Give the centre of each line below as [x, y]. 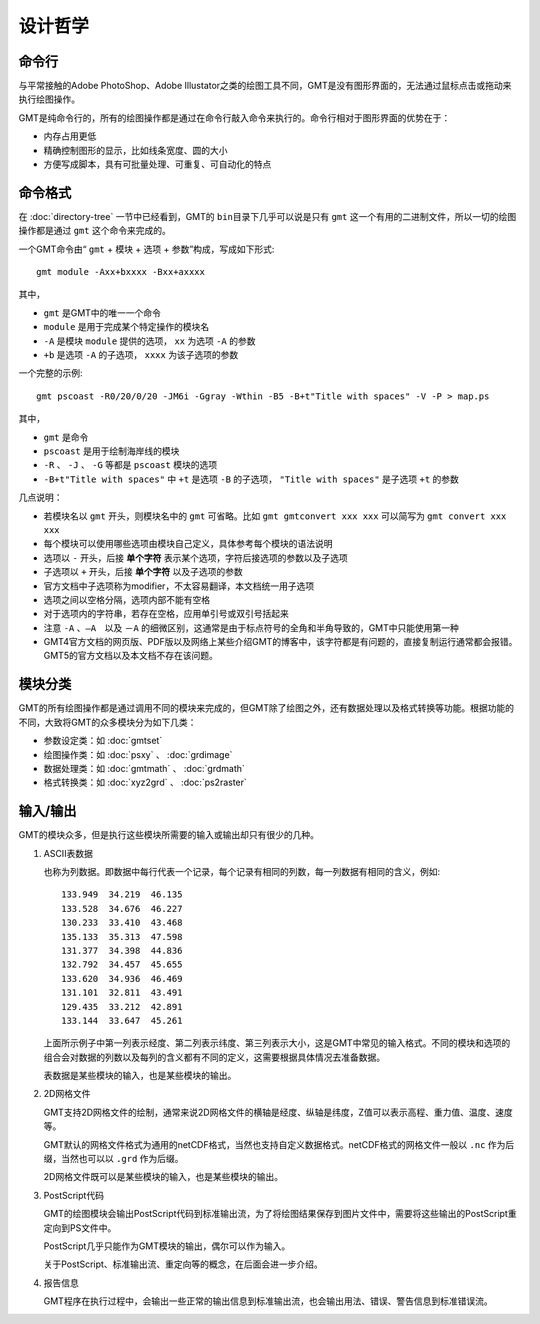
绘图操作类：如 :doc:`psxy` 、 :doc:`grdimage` [138, 754]
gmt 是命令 [66, 437]
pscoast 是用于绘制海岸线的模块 [111, 451]
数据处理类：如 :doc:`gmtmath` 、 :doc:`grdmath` [144, 768]
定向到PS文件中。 [80, 1227]
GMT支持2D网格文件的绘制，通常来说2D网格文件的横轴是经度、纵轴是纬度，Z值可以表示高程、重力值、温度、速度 [278, 1112]
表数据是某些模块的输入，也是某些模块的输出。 [140, 1076]
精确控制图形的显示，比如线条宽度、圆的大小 [135, 150]
